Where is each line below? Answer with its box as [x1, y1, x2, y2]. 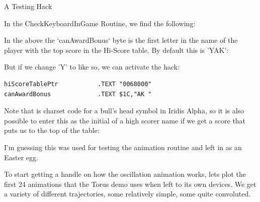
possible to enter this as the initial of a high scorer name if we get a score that [4, 115, 246, 125]
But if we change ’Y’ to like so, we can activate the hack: [4, 61, 180, 72]
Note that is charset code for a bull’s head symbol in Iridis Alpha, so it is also [4, 105, 244, 116]
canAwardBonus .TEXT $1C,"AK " [4, 90, 152, 98]
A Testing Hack [4, 1, 52, 11]
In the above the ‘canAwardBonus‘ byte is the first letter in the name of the [4, 35, 238, 45]
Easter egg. [4, 152, 38, 162]
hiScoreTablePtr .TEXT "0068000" [4, 80, 152, 88]
